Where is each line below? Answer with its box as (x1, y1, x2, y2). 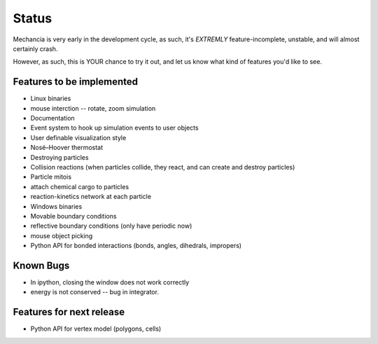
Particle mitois (30, 172, 72, 181)
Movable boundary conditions (30, 212, 117, 220)
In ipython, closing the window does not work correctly (30, 278, 190, 287)
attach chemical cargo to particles (30, 182, 129, 191)
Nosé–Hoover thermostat (30, 144, 104, 152)
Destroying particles (30, 153, 89, 161)
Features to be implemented (13, 76, 139, 88)
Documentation (30, 114, 75, 123)
